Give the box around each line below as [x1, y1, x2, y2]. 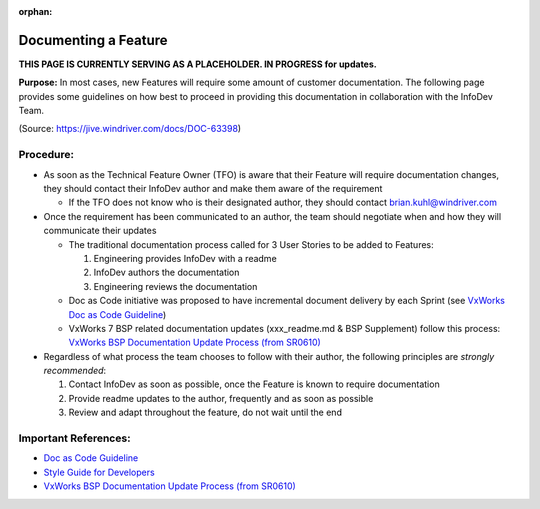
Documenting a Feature [18, 31, 169, 49]
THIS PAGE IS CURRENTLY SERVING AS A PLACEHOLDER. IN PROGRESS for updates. [18, 58, 377, 70]
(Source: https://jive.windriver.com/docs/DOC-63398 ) [18, 123, 242, 135]
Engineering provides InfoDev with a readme [93, 252, 277, 264]
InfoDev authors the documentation [93, 266, 240, 279]
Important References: [18, 431, 131, 445]
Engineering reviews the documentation [93, 280, 258, 292]
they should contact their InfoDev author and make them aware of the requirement [43, 183, 383, 194]
